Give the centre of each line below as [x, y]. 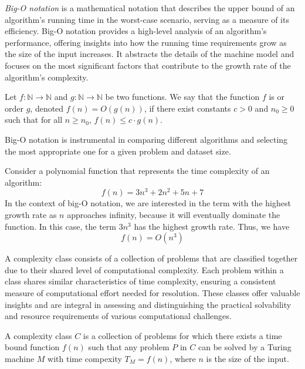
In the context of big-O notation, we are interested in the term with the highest [148, 203]
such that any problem [129, 347]
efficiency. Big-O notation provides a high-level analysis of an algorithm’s [136, 31]
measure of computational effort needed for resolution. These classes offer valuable [152, 292]
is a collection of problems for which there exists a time [182, 335]
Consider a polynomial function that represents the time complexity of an [137, 171]
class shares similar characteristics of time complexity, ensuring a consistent [140, 281]
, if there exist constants [187, 108]
